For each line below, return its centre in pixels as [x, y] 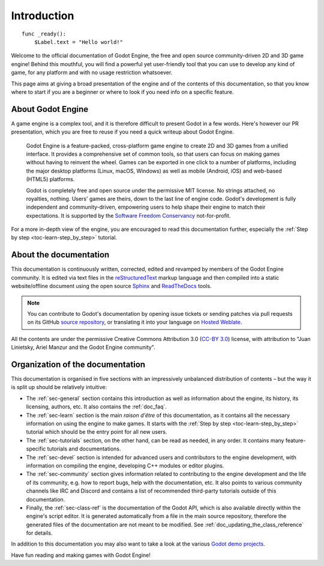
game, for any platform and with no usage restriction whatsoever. [92, 73]
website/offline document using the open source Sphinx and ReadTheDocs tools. [112, 286]
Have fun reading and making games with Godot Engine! [81, 555]
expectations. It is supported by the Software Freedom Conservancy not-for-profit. [128, 215]
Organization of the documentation [78, 364]
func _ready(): [44, 34]
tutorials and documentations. [84, 449]
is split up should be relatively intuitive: [59, 387]
